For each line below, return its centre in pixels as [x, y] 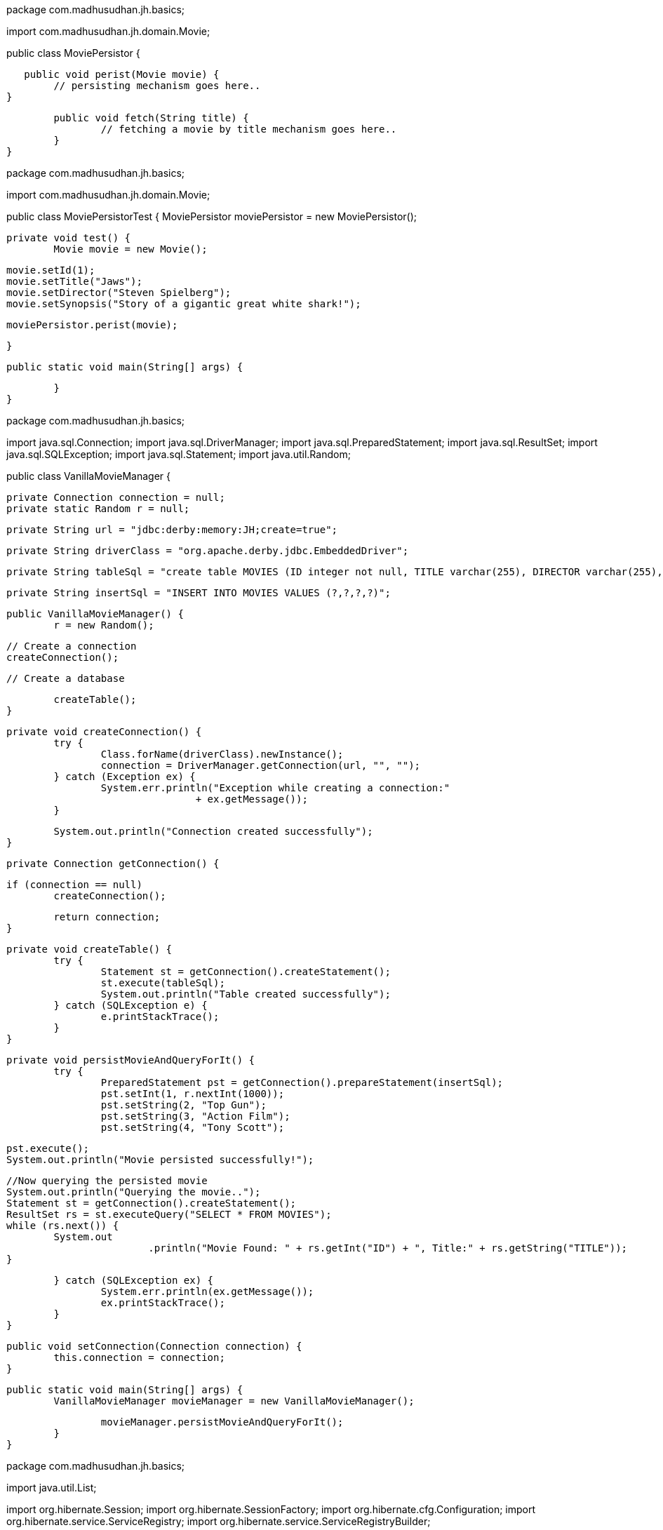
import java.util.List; [52, 1488]
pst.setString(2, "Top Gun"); [183, 1105]
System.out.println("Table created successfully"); [246, 994]
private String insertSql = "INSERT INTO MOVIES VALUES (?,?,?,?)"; [199, 593]
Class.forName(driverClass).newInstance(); [222, 754]
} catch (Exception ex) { [125, 777]
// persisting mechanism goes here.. [157, 86]
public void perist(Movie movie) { [122, 74]
